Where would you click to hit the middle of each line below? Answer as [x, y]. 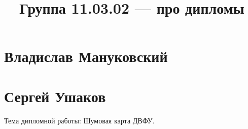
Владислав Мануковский [86, 56]
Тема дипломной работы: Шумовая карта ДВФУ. [79, 120]
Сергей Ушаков [55, 96]
